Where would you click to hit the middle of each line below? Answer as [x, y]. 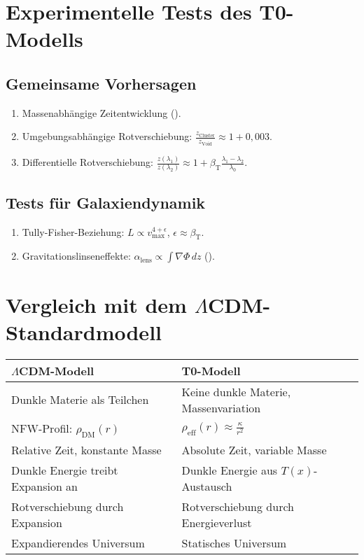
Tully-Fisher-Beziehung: [73, 231]
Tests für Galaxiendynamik [106, 202]
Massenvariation [221, 407]
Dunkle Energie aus [230, 470]
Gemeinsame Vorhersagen [101, 83]
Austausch [207, 486]
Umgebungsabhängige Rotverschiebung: [107, 136]
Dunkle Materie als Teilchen [80, 400]
